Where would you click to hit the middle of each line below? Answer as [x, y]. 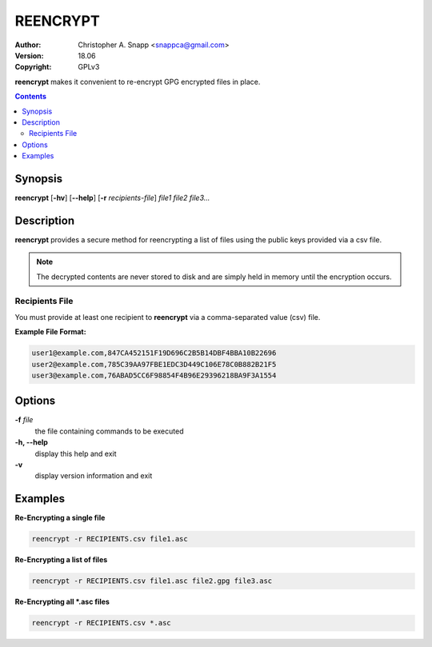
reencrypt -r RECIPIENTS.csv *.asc [101, 623]
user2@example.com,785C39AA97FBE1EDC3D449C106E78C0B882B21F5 [154, 364]
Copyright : [33, 67]
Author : [28, 45]
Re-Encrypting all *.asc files [62, 602]
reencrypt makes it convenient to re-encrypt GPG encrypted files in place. [138, 82]
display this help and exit [76, 453]
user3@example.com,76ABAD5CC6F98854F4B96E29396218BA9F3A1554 [154, 375]
